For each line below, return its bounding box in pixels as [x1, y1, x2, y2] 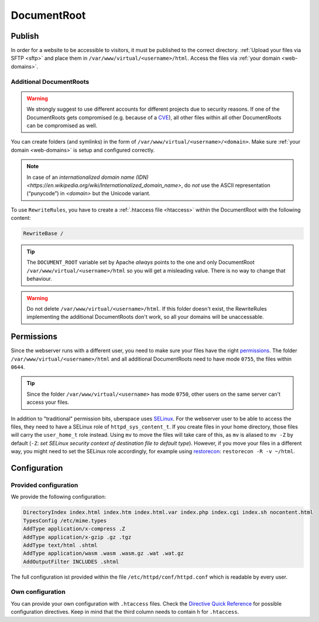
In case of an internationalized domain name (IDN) [26, 174, 149, 181]
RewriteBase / [23, 230, 64, 237]
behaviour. [26, 276, 53, 283]
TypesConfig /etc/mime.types [23, 517, 107, 524]
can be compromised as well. [26, 122, 98, 129]
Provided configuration [11, 481, 78, 489]
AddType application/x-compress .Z [23, 525, 125, 532]
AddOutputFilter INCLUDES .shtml [23, 558, 119, 565]
